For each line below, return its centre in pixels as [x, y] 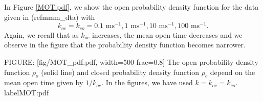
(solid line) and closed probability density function [120, 72]
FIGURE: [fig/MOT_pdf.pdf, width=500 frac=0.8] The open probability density [131, 61]
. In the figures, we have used [147, 82]
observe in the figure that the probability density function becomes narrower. [125, 45]
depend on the [233, 72]
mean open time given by [44, 82]
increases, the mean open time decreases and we [167, 34]
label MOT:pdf [27, 92]
